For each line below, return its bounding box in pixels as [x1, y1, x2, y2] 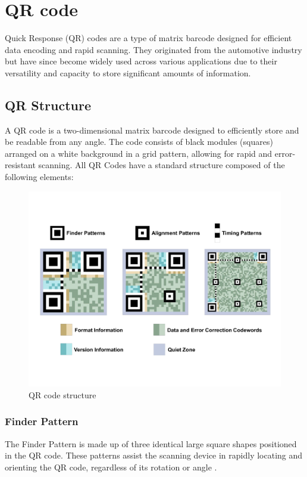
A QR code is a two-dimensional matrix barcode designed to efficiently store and [5, 123, 299, 136]
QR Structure [5, 95, 92, 114]
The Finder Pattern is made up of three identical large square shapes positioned [5, 437, 297, 450]
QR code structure [29, 388, 96, 401]
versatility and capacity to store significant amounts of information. [5, 66, 251, 79]
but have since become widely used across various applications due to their [5, 55, 277, 67]
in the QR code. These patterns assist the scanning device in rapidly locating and [5, 449, 303, 461]
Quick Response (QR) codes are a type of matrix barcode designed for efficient [5, 32, 292, 44]
